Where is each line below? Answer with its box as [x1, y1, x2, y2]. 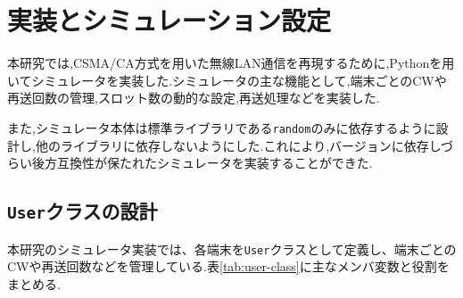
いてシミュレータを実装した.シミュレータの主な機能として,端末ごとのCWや [7, 70, 447, 89]
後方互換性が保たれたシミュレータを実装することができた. [31, 153, 373, 172]
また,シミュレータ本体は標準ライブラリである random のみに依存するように [7, 118, 436, 137]
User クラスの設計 [7, 197, 158, 225]
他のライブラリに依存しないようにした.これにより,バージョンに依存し [35, 136, 441, 154]
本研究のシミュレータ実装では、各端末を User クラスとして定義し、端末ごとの [7, 239, 457, 258]
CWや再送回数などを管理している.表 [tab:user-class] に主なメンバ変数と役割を [7, 257, 450, 276]
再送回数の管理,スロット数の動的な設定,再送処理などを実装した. [7, 88, 380, 107]
